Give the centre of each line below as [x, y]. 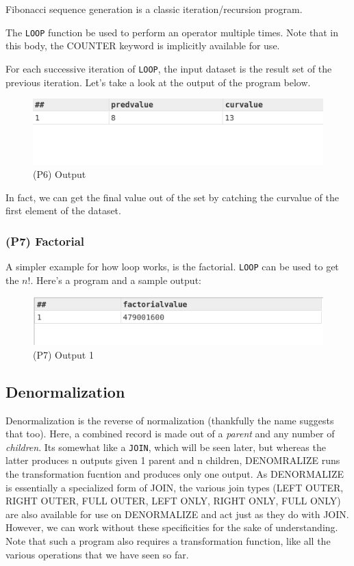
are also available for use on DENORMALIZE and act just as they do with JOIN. [177, 514]
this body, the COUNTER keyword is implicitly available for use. [143, 46]
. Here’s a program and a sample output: [116, 280]
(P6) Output [60, 174]
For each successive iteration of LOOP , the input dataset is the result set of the [169, 68]
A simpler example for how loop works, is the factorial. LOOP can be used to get [172, 267]
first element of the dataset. [63, 210]
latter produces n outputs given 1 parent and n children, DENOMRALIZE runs [173, 460]
